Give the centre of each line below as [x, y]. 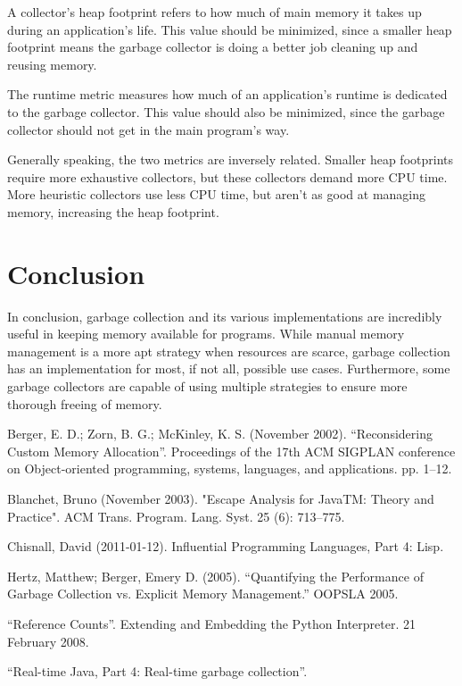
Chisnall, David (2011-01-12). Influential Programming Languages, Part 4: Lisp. [226, 546]
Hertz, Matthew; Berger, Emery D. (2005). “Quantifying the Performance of [215, 576]
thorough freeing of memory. [85, 403]
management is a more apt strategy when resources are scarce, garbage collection [229, 351]
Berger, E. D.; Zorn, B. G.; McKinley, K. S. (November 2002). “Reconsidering [220, 434]
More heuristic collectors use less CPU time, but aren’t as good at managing [216, 194]
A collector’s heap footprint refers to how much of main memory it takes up [214, 12]
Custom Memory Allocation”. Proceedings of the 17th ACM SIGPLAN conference [231, 451]
